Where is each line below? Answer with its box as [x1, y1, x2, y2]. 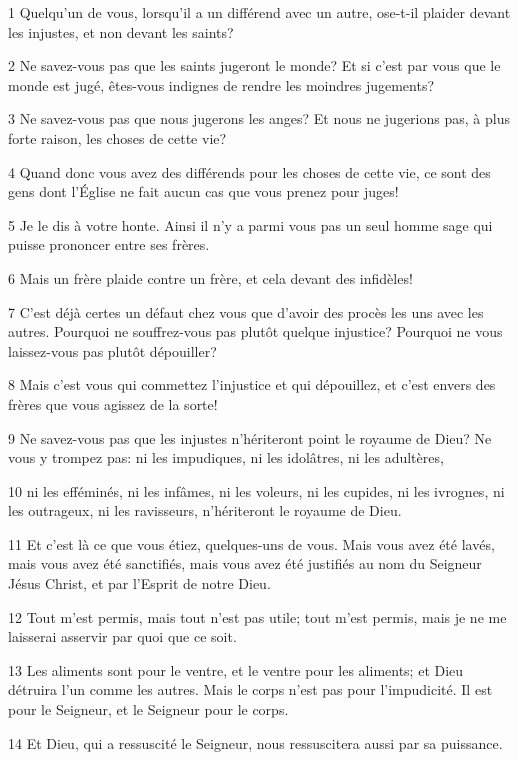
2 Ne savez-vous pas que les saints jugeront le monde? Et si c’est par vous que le [8, 55, 501, 76]
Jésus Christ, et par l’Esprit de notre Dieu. [8, 573, 271, 594]
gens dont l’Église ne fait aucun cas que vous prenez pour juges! [8, 181, 399, 202]
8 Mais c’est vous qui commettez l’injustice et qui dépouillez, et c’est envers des [8, 374, 496, 395]
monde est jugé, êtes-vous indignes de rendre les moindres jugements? [8, 74, 435, 95]
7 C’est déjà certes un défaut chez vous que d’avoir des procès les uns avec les [8, 301, 484, 322]
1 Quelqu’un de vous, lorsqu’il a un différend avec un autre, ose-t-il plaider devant [8, 2, 511, 22]
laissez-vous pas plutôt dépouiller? [8, 340, 217, 361]
